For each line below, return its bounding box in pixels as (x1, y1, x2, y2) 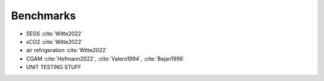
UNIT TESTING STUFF (26, 64, 82, 71)
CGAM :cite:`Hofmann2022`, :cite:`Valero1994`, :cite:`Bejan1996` (26, 55, 185, 62)
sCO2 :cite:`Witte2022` (26, 38, 83, 45)
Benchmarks (11, 9, 76, 22)
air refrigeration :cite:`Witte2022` (26, 47, 108, 54)
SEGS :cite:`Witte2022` (26, 30, 83, 37)
